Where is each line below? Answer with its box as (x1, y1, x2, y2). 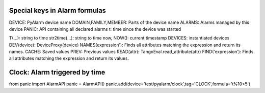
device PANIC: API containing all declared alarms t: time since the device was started (9, 26, 181, 32)
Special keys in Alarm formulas (9, 6, 106, 15)
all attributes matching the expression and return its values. (9, 56, 129, 61)
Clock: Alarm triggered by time (9, 68, 106, 76)
